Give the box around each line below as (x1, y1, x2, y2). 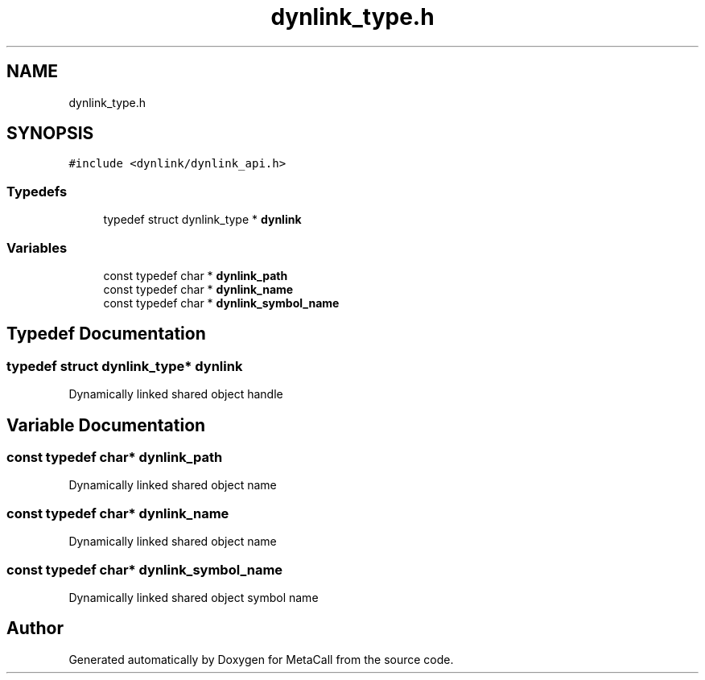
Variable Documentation (6, 414, 206, 435)
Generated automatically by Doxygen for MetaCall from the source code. (68, 652, 454, 666)
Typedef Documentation (6, 324, 206, 344)
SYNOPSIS (6, 123, 94, 144)
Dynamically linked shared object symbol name (68, 590, 319, 604)
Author (6, 618, 64, 639)
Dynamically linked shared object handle (68, 387, 283, 402)
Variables (6, 239, 68, 256)
